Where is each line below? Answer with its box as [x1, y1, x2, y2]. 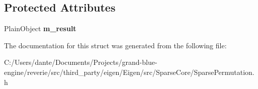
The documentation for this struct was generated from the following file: [4, 40, 227, 50]
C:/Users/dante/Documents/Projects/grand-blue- [4, 57, 157, 67]
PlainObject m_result [4, 23, 76, 34]
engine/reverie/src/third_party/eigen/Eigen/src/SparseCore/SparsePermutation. [4, 66, 254, 77]
